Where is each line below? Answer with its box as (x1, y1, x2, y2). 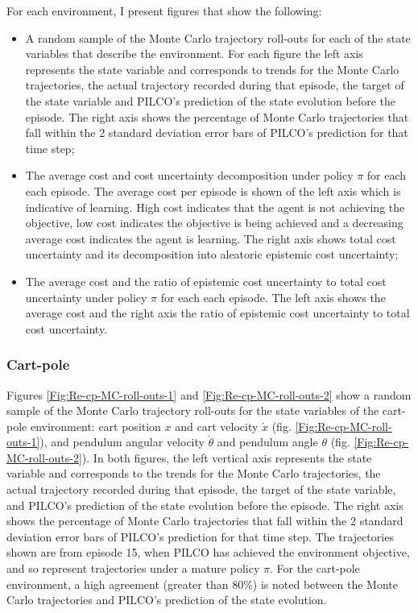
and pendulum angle (217, 433, 318, 450)
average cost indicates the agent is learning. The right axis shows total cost (25, 230, 396, 246)
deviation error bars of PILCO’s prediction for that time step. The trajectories (6, 528, 394, 545)
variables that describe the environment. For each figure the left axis (25, 45, 363, 62)
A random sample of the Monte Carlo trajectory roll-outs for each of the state (25, 29, 411, 46)
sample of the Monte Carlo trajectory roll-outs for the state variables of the (6, 402, 379, 419)
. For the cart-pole (269, 560, 360, 577)
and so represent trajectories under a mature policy (6, 560, 260, 577)
